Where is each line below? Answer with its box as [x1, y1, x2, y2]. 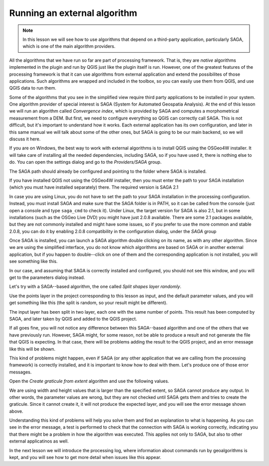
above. [9, 408, 23, 414]
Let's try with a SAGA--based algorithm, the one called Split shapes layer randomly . [9, 284, 182, 290]
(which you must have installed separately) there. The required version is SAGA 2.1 [9, 184, 179, 190]
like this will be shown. [9, 346, 56, 352]
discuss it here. [9, 136, 41, 142]
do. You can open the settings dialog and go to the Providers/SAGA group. [9, 159, 162, 165]
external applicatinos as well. [9, 438, 69, 444]
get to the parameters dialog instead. [9, 274, 85, 281]
